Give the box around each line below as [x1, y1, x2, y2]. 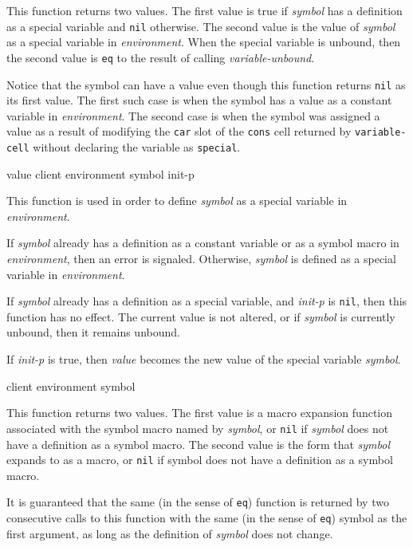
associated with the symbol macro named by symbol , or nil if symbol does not [6, 419, 389, 436]
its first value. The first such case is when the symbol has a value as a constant [6, 92, 392, 108]
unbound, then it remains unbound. [6, 324, 180, 340]
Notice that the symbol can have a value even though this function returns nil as [6, 76, 406, 92]
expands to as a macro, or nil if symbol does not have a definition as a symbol [6, 451, 393, 468]
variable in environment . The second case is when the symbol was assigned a [6, 107, 380, 124]
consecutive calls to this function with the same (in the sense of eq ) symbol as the [6, 510, 407, 525]
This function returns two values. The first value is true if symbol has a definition [6, 2, 403, 18]
